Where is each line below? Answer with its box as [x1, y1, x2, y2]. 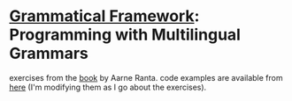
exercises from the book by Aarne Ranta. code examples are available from [9, 72, 283, 83]
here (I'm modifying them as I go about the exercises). [9, 82, 207, 92]
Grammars [9, 44, 88, 63]
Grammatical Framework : [9, 6, 200, 26]
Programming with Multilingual [9, 25, 242, 45]
